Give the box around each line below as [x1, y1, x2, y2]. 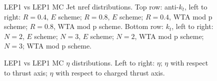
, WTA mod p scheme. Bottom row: [53, 21, 163, 31]
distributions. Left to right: [71, 57, 155, 67]
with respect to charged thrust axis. [55, 67, 165, 77]
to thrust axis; [4, 67, 47, 77]
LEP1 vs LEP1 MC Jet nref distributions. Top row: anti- [4, 1, 179, 11]
